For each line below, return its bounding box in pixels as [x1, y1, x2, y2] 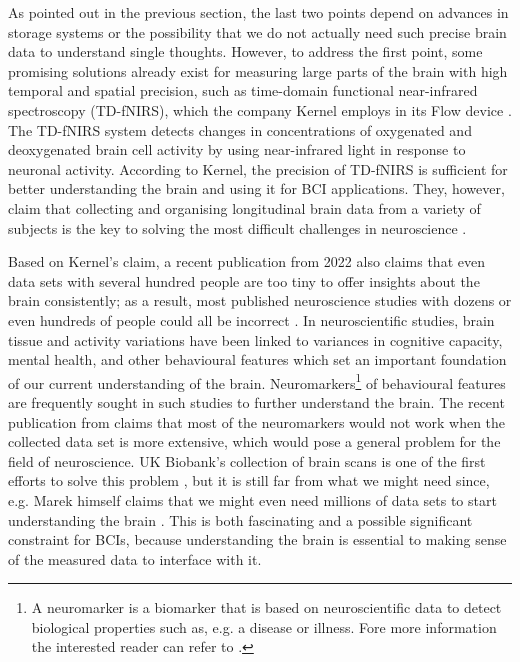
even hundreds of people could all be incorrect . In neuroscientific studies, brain [8, 309, 495, 330]
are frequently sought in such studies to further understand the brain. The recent [8, 391, 505, 412]
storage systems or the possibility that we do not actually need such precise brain [8, 21, 507, 42]
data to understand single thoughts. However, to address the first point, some [8, 41, 483, 62]
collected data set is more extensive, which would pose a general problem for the [8, 431, 501, 452]
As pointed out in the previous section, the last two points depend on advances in [8, 2, 509, 22]
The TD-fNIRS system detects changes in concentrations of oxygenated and [8, 119, 472, 140]
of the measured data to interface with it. [8, 548, 262, 569]
